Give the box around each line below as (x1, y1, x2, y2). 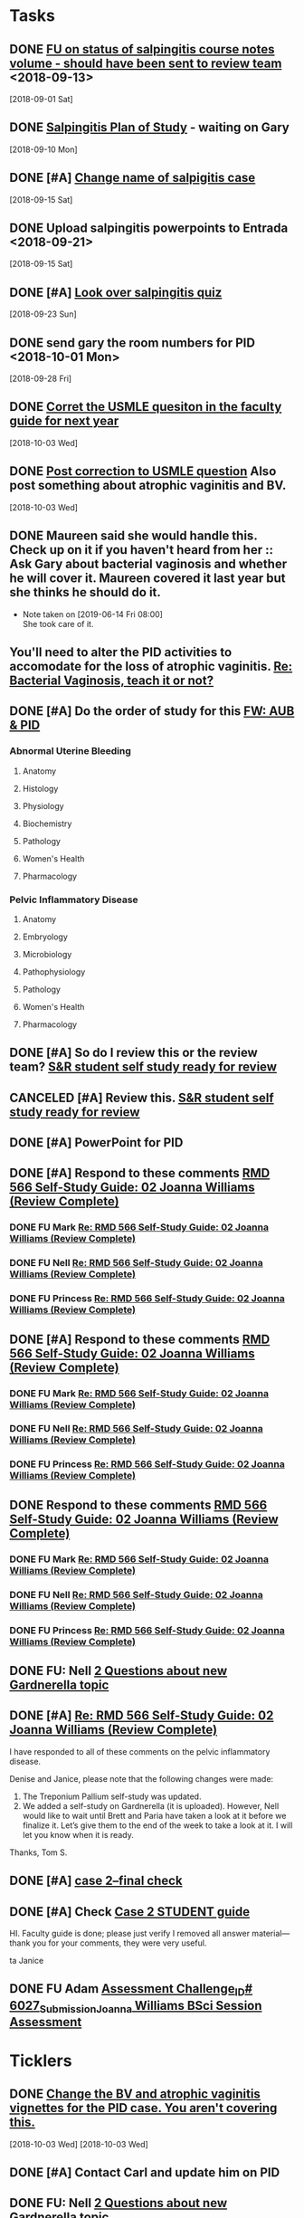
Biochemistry (22, 818, 72, 829)
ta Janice (9, 1955, 44, 1966)
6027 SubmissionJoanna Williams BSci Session (9, 1997, 262, 2015)
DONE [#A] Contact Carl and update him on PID (9, 2165, 280, 2181)
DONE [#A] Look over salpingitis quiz (9, 284, 223, 300)
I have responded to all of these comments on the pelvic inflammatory (9, 1746, 271, 1756)
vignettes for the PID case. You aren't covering (9, 2100, 278, 2116)
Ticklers (9, 2051, 72, 2070)
